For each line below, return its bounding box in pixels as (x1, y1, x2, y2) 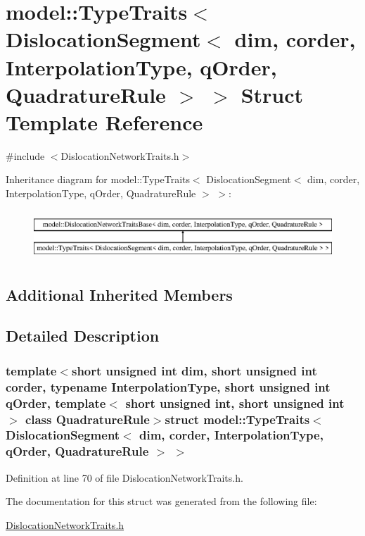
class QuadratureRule (25, 410, 150, 428)
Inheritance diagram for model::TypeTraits (6, 172, 190, 187)
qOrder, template (6, 394, 106, 411)
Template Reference (6, 107, 203, 136)
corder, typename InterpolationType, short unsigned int (6, 378, 331, 395)
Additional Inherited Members (6, 283, 233, 305)
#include (6, 148, 45, 163)
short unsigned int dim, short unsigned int (71, 361, 317, 379)
